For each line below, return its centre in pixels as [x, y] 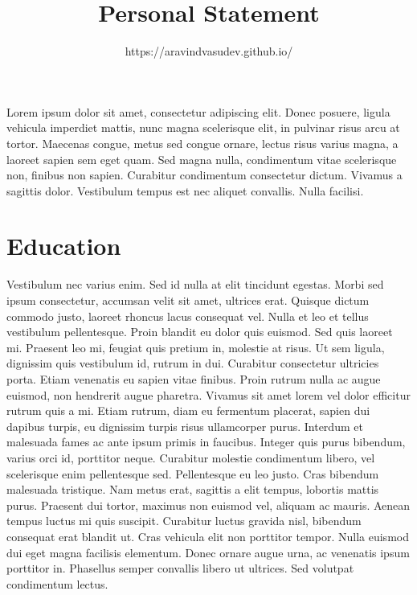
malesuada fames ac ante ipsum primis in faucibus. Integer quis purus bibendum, [206, 442]
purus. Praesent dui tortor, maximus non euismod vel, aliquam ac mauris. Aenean [208, 505]
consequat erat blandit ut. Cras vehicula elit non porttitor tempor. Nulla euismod [208, 536]
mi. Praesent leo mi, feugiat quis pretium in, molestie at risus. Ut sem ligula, [196, 347]
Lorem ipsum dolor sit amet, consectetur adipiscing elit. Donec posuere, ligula [198, 111]
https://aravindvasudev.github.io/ [209, 51]
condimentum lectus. [57, 583]
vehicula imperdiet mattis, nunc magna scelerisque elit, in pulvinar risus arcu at [203, 127]
